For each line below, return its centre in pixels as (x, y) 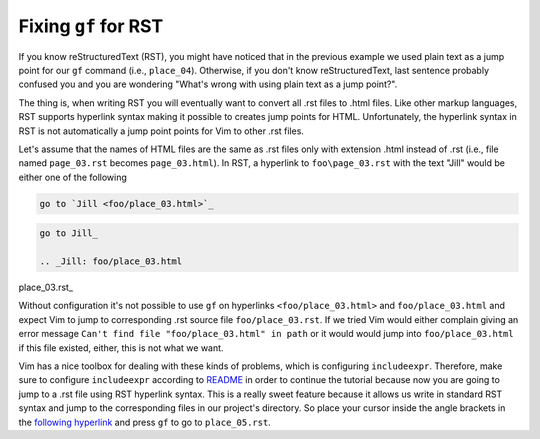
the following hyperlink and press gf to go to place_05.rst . (145, 422)
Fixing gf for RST (91, 26)
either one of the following (72, 177)
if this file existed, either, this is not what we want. (121, 347)
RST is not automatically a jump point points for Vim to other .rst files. (161, 131)
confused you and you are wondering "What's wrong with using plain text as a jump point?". (208, 84)
